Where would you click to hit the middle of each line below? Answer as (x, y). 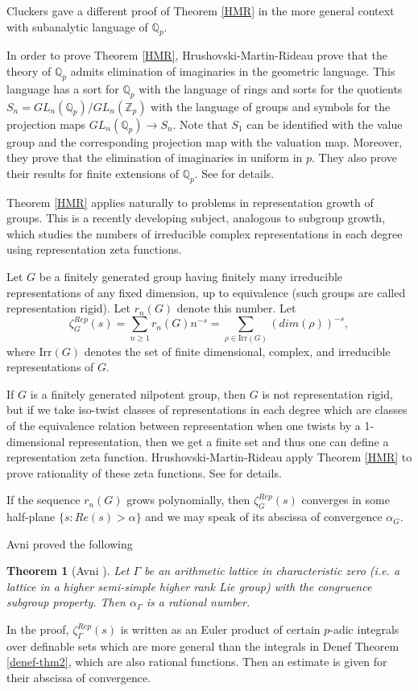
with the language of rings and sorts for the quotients (271, 88)
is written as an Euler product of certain (220, 629)
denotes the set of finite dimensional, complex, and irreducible (237, 351)
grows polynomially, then (188, 500)
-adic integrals (364, 629)
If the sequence (43, 500)
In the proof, (38, 629)
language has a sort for (63, 88)
